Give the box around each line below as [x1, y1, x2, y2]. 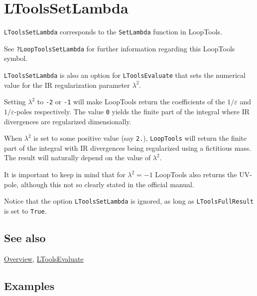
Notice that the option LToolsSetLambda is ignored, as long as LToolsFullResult [4, 196, 254, 206]
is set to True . [4, 205, 47, 216]
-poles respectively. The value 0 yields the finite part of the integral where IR [14, 106, 250, 116]
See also [4, 230, 46, 245]
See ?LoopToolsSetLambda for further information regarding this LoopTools [4, 43, 235, 53]
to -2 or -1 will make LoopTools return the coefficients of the [37, 96, 225, 107]
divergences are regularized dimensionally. [4, 116, 131, 126]
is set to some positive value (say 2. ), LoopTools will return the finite [33, 133, 247, 143]
